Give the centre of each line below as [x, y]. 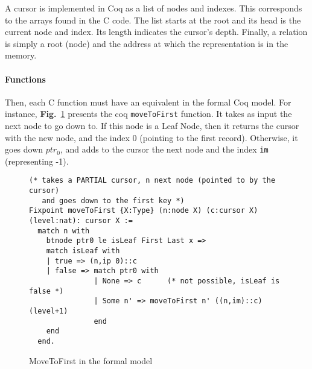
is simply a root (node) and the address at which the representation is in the [147, 43]
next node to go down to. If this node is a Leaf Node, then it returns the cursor [152, 126]
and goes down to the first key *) [113, 200]
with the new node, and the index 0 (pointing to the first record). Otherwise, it [151, 137]
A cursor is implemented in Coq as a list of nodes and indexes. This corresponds [154, 8]
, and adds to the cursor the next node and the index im [164, 149]
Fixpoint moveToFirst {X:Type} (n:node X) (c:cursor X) [144, 211]
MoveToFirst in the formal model [91, 360]
